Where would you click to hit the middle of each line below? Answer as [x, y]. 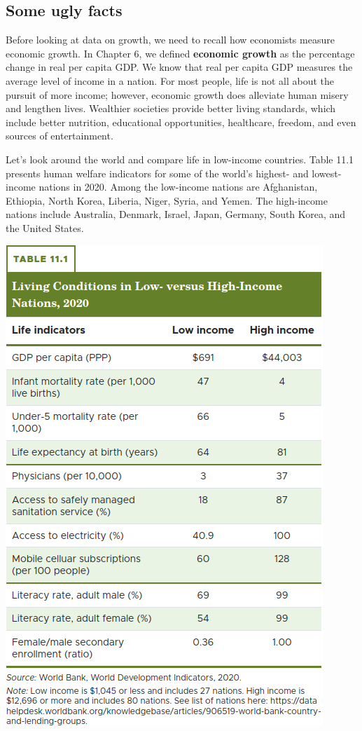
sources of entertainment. [60, 136]
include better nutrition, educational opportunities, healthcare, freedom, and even [181, 122]
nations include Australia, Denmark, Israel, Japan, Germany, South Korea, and [176, 214]
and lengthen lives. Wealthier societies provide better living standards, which [171, 108]
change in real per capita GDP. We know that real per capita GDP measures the [179, 67]
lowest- [327, 173]
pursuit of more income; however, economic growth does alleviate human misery [177, 94]
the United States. [45, 227]
